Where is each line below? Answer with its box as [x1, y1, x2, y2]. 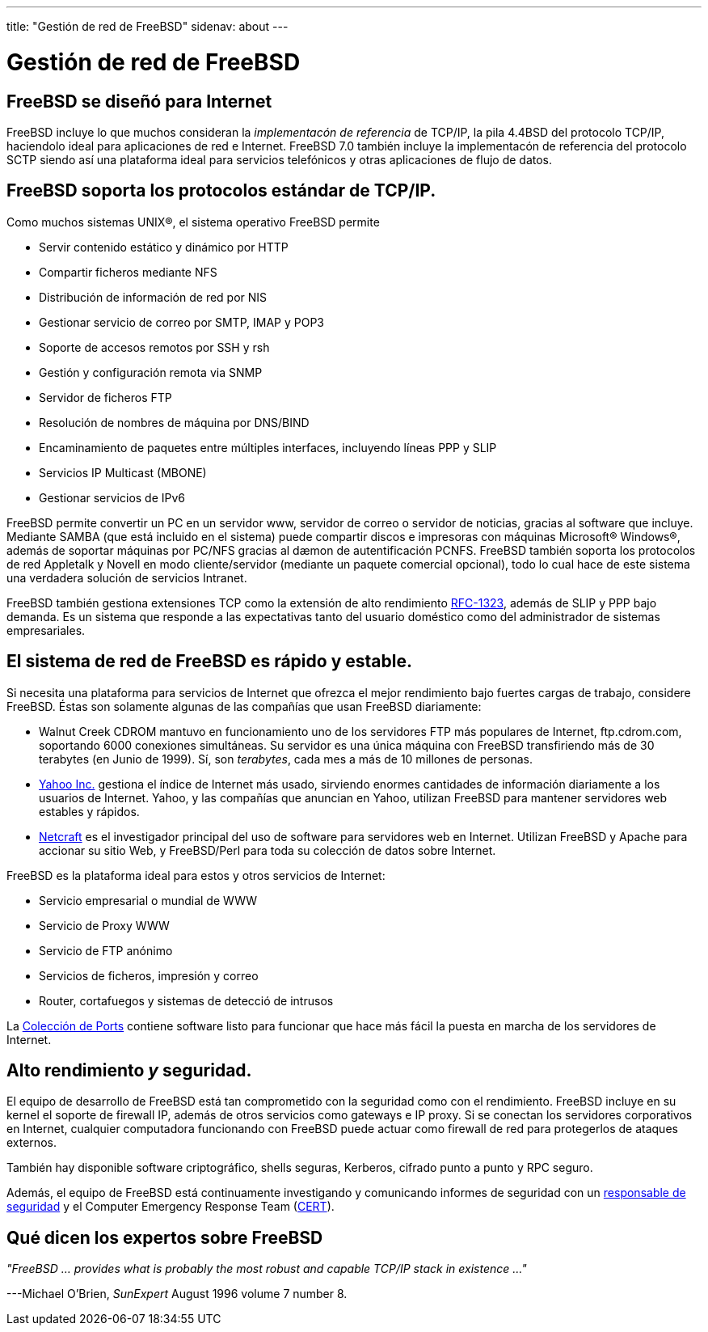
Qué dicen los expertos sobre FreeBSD [6, 1227, 323, 1248]
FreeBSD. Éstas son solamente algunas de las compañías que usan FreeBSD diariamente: [6, 699, 482, 713]
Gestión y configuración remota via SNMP [39, 365, 263, 379]
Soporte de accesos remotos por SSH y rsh [39, 340, 270, 354]
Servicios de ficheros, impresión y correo [39, 968, 259, 983]
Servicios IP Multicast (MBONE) [39, 465, 207, 480]
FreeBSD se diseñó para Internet [6, 91, 272, 112]
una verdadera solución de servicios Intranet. [6, 570, 247, 585]
